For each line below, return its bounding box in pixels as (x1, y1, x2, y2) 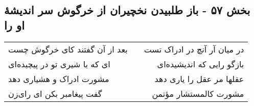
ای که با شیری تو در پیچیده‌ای (8, 58, 110, 70)
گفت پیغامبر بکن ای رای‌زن (8, 87, 102, 99)
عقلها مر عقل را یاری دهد (154, 72, 244, 85)
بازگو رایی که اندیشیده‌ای (157, 58, 244, 70)
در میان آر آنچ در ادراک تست (144, 43, 244, 55)
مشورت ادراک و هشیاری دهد (8, 72, 109, 85)
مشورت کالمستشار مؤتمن (152, 87, 244, 99)
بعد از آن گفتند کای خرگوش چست (8, 43, 128, 55)
